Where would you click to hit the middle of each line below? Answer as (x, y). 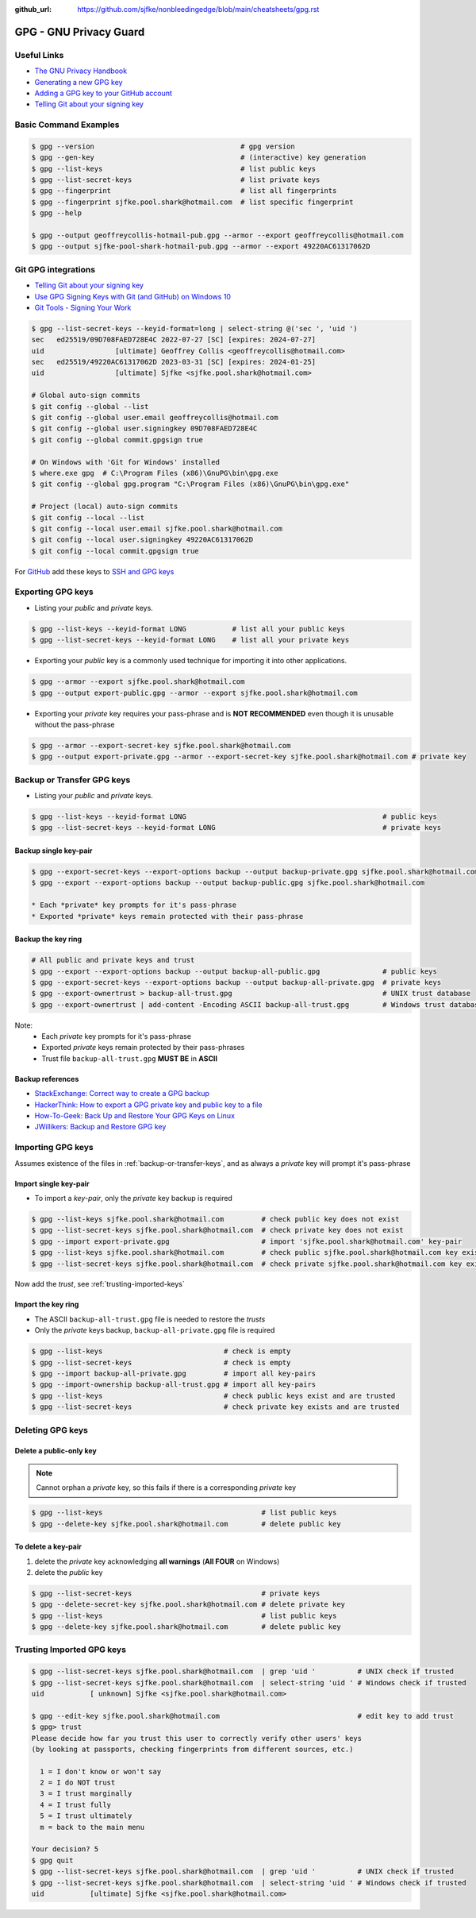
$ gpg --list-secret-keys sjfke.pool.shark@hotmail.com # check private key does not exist (217, 1230)
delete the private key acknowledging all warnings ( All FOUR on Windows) (157, 1561)
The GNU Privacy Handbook (81, 71)
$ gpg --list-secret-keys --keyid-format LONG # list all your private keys (190, 640)
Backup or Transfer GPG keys (73, 780)
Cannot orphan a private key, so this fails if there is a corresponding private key (166, 1488)
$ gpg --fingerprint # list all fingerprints (184, 191)
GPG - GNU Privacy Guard (80, 32)
